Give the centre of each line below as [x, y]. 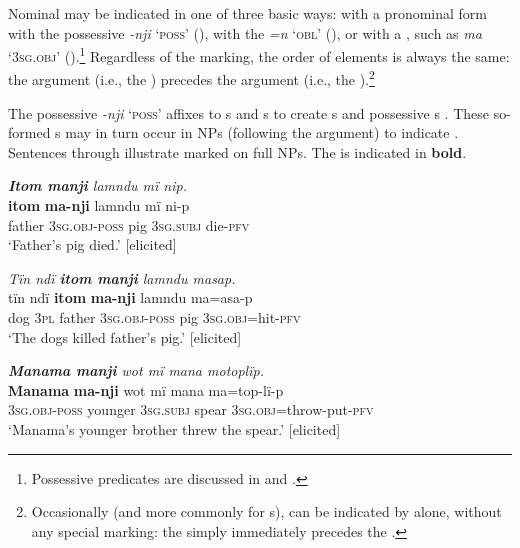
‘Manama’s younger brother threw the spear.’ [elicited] [174, 429]
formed [29, 132]
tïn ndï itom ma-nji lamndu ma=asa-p [130, 297]
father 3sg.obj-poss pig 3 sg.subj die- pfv [129, 224]
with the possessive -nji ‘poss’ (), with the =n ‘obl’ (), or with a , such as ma [245, 32]
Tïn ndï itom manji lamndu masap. [122, 277]
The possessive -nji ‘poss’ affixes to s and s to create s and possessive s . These [249, 112]
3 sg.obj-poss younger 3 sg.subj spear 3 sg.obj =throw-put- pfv [191, 409]
